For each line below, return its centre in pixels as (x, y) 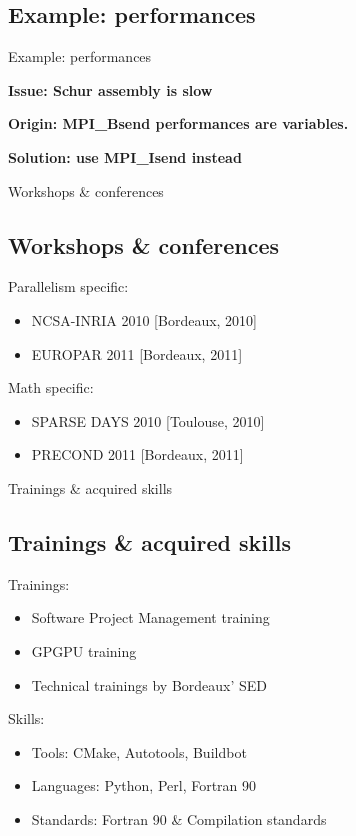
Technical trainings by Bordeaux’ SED (149, 684)
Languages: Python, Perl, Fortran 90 (144, 785)
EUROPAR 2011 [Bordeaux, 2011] (137, 353)
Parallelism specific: (68, 286)
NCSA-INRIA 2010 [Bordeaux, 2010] (144, 319)
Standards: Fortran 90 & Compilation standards (179, 818)
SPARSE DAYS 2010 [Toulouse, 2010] (148, 420)
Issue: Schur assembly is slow (110, 89)
